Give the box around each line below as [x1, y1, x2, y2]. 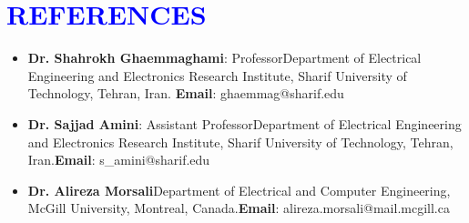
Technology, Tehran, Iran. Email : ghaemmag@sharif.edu [27, 84, 344, 103]
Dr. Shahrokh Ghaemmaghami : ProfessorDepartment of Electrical [27, 48, 422, 67]
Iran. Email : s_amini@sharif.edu [27, 150, 210, 169]
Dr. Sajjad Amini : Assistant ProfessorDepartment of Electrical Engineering [27, 114, 462, 133]
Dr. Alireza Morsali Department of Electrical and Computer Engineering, [27, 180, 451, 199]
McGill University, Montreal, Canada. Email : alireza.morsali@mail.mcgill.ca [27, 198, 450, 218]
